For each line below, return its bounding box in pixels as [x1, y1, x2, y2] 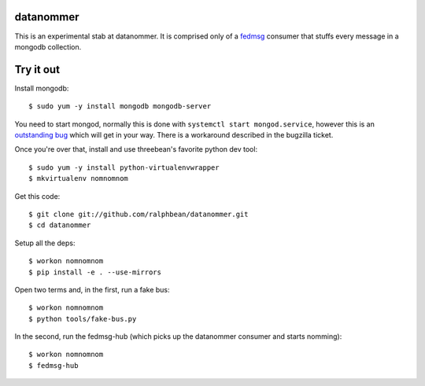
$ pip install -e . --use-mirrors [28, 267, 161, 277]
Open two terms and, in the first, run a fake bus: [14, 285, 170, 294]
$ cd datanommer [28, 221, 91, 230]
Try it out [14, 63, 61, 76]
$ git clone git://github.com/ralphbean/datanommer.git [28, 209, 249, 219]
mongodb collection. [14, 42, 82, 51]
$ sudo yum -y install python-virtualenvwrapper [28, 163, 220, 172]
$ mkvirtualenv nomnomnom [28, 174, 129, 183]
